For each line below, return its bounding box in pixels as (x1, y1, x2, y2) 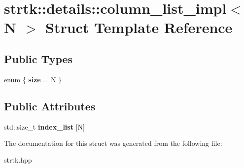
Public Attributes (4, 98, 96, 113)
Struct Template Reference (45, 17, 233, 37)
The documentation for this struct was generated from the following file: (4, 138, 222, 148)
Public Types (4, 51, 73, 66)
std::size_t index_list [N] (4, 121, 85, 132)
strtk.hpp (4, 154, 32, 165)
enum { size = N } (4, 74, 62, 84)
